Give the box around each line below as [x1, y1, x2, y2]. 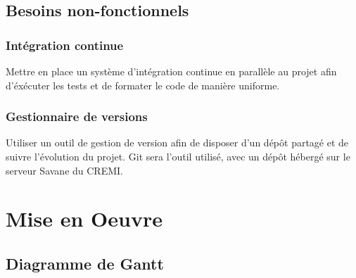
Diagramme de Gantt [6, 252, 164, 274]
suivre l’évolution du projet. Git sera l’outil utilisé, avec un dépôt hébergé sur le [6, 149, 350, 163]
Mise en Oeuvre [6, 204, 163, 233]
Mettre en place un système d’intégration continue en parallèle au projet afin [6, 64, 337, 78]
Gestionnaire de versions [6, 108, 148, 125]
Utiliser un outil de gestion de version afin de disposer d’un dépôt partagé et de [6, 135, 349, 150]
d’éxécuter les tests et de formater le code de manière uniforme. [6, 77, 280, 92]
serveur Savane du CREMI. [6, 163, 123, 177]
